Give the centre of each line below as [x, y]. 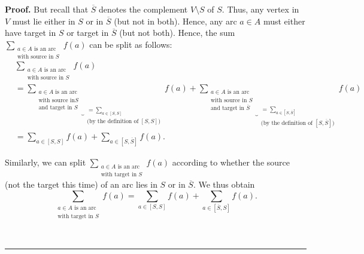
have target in [31, 33]
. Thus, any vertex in [260, 9]
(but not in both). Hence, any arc [175, 21]
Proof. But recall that [47, 9]
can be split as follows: [131, 44]
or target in [88, 33]
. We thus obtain [224, 184]
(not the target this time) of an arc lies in [81, 184]
